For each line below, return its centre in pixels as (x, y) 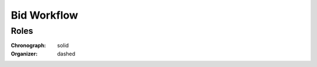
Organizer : (24, 54)
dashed (66, 54)
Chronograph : (28, 45)
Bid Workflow (45, 15)
